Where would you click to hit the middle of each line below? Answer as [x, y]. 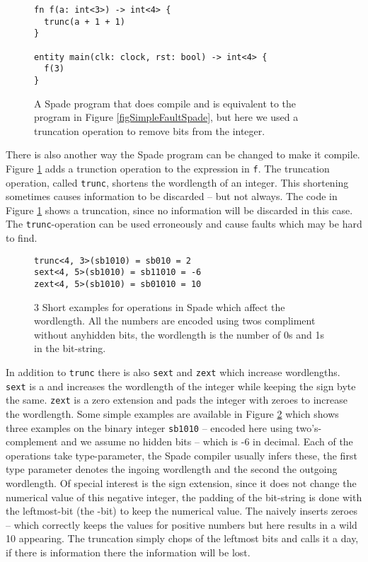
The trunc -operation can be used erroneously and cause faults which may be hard [184, 224]
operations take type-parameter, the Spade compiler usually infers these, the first [182, 455]
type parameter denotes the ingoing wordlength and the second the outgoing [172, 469]
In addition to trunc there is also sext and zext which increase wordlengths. [173, 372]
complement [32, 441]
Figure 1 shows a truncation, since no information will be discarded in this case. [179, 210]
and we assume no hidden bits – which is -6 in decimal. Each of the [207, 441]
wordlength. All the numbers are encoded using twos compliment [175, 321]
